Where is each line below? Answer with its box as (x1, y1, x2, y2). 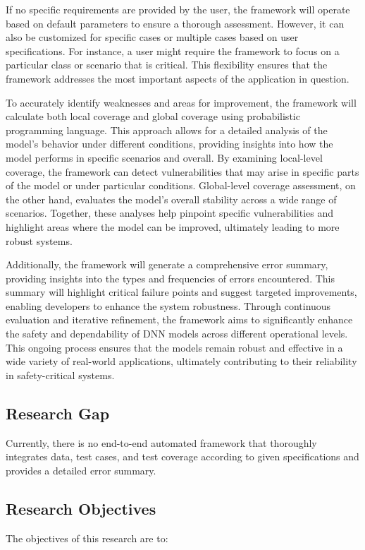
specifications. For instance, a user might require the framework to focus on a (6, 43, 340, 58)
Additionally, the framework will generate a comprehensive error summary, (6, 257, 328, 272)
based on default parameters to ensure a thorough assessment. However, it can (6, 16, 345, 30)
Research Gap (6, 402, 110, 424)
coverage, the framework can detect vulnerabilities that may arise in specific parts (6, 164, 359, 179)
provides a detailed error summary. (6, 462, 156, 477)
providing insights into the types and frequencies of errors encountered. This (6, 270, 335, 285)
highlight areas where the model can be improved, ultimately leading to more (6, 219, 340, 234)
